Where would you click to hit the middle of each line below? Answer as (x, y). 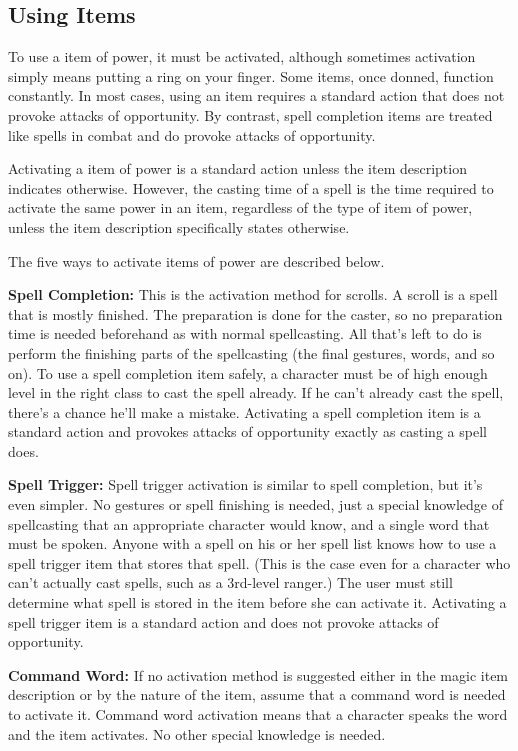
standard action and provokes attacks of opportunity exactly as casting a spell (247, 431)
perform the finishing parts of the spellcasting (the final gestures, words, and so (251, 352)
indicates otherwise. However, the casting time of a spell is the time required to (251, 187)
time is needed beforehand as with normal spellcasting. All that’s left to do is (245, 333)
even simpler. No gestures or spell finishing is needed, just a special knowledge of (255, 504)
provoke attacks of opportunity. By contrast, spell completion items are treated (250, 114)
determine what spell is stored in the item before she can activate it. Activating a (257, 602)
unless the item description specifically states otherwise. (179, 226)
